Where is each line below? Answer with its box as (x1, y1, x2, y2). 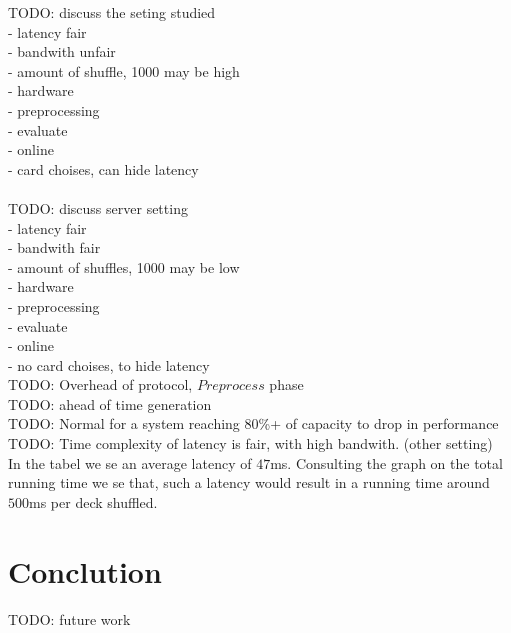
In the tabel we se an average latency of (8, 452, 252, 473)
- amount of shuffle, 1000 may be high (8, 60, 240, 81)
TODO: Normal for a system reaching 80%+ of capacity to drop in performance (8, 413, 499, 434)
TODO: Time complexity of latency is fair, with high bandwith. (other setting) (8, 433, 493, 454)
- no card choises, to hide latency (8, 354, 210, 375)
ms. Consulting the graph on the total (270, 452, 503, 473)
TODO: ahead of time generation (8, 393, 212, 414)
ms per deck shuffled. (29, 491, 158, 512)
